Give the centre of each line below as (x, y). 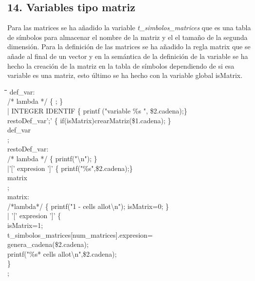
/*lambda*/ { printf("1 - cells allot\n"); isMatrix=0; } (88, 206)
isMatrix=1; (25, 225)
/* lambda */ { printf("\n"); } (52, 158)
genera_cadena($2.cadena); (48, 244)
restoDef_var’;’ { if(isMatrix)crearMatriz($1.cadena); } (89, 120)
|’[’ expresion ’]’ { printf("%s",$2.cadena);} (70, 168)
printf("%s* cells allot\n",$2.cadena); (62, 253)
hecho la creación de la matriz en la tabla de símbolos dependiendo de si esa (121, 66)
